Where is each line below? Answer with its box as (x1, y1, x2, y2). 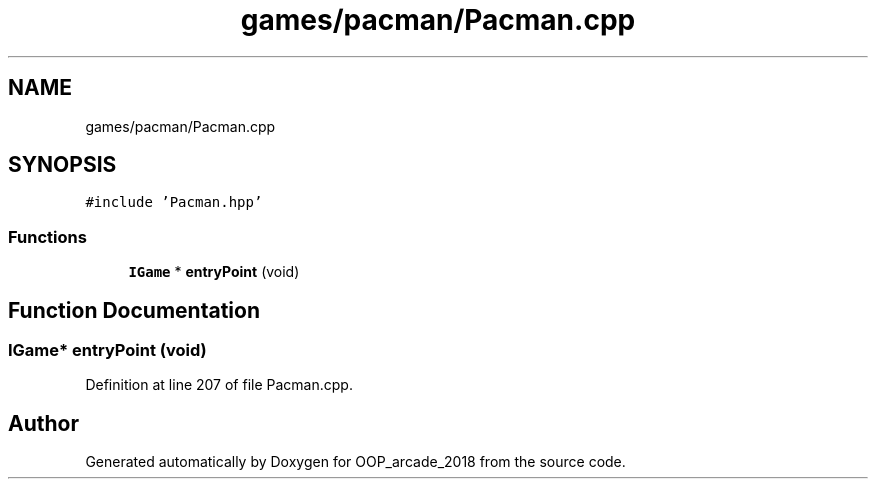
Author (8, 410, 79, 436)
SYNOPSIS (8, 152, 117, 178)
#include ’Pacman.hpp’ (85, 194, 263, 211)
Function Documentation (8, 297, 260, 323)
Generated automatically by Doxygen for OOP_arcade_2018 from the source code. (85, 453, 626, 471)
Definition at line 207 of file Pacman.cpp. (85, 376, 353, 394)
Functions (8, 226, 87, 247)
